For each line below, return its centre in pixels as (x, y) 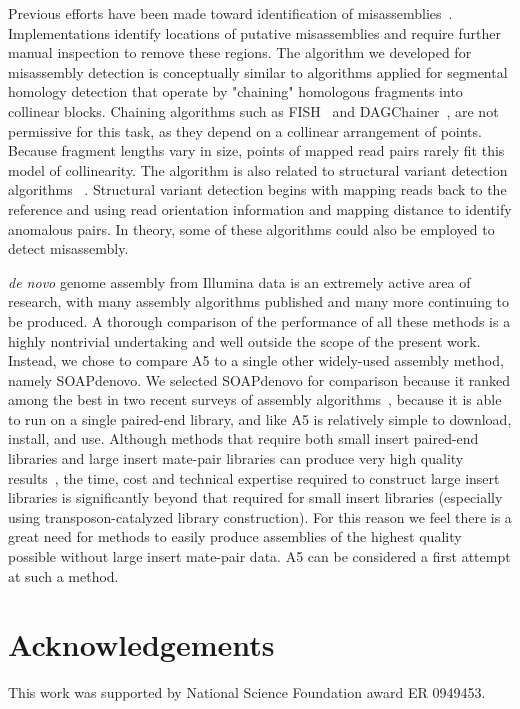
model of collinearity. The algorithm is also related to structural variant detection (258, 169)
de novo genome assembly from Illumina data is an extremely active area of (239, 281)
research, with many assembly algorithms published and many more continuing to (259, 301)
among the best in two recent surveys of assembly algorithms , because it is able (255, 399)
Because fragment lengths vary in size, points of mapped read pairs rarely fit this (256, 150)
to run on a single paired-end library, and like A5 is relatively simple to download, (260, 418)
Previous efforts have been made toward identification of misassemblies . (230, 13)
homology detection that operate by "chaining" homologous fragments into (235, 91)
